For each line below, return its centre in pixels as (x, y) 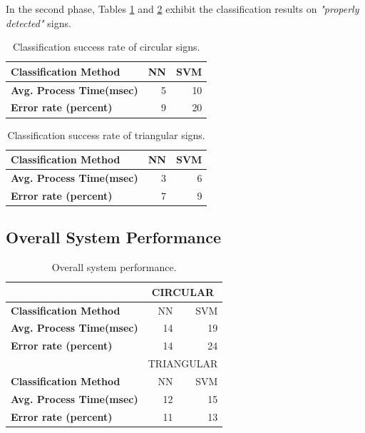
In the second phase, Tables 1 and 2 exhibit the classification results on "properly (182, 9)
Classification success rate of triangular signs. (106, 134)
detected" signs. (38, 22)
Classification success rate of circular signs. (107, 47)
